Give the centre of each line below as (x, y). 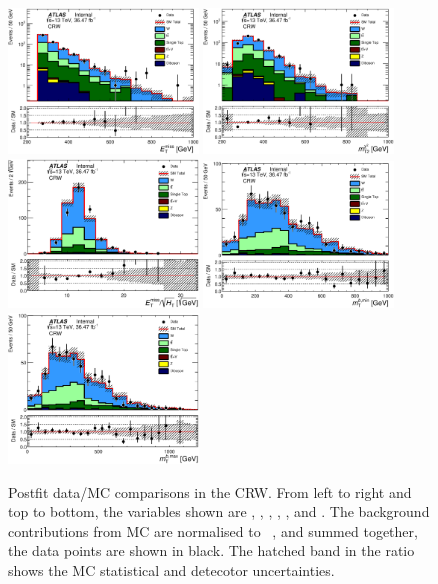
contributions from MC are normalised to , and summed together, (213, 530)
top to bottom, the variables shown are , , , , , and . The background (219, 511)
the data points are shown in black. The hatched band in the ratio (211, 550)
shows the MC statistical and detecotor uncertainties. (171, 569)
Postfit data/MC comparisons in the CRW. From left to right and (210, 491)
